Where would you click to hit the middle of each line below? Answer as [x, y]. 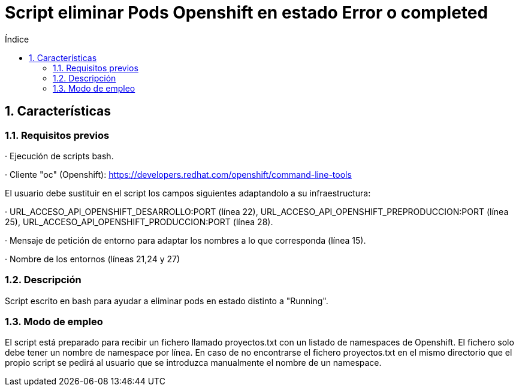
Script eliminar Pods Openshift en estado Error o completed [247, 13]
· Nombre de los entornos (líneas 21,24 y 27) [93, 259]
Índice [17, 39]
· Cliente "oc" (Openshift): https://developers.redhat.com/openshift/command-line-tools [178, 174]
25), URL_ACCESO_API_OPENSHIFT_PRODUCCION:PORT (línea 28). [139, 222]
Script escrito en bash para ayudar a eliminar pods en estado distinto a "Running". [167, 301]
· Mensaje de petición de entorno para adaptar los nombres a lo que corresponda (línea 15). [185, 240]
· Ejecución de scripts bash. [59, 156]
